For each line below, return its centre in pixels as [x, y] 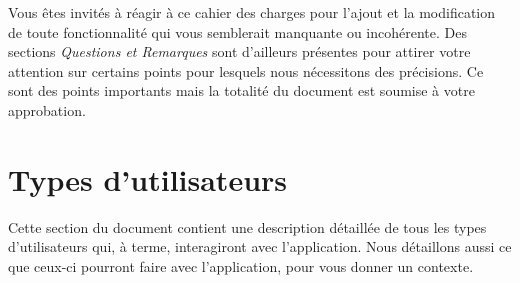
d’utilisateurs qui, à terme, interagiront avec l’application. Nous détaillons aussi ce [260, 246]
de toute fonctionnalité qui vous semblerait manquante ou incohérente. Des [238, 31]
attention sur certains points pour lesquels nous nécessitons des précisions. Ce [246, 70]
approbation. [47, 109]
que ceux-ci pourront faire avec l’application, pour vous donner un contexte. [241, 265]
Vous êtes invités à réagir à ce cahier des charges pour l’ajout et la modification [252, 12]
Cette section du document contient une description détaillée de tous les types [247, 226]
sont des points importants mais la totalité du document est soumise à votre [241, 90]
